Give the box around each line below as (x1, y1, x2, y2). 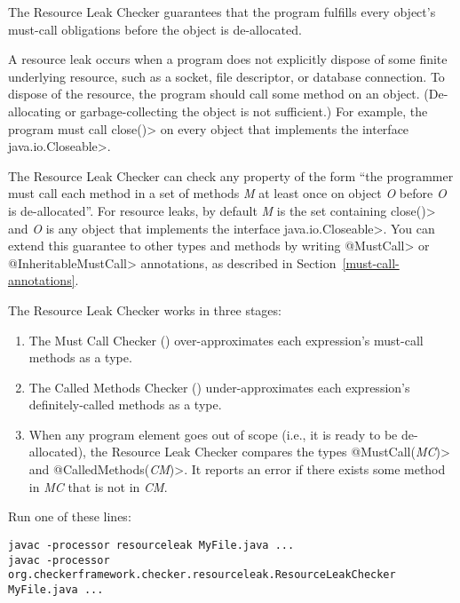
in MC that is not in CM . (28, 477, 168, 496)
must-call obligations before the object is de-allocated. (8, 20, 302, 38)
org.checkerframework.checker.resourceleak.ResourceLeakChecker (8, 568, 396, 582)
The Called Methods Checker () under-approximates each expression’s (28, 377, 410, 396)
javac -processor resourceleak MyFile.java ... (8, 538, 295, 551)
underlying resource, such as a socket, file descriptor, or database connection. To (8, 67, 445, 85)
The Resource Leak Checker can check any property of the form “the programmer (8, 166, 454, 185)
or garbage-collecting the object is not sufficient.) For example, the (65, 101, 428, 120)
